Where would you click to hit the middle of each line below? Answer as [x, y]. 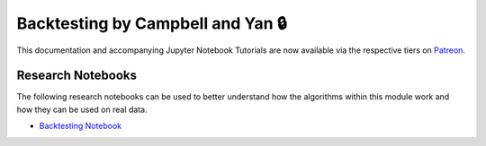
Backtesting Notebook [81, 126]
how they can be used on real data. [82, 109]
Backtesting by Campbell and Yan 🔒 [152, 23]
